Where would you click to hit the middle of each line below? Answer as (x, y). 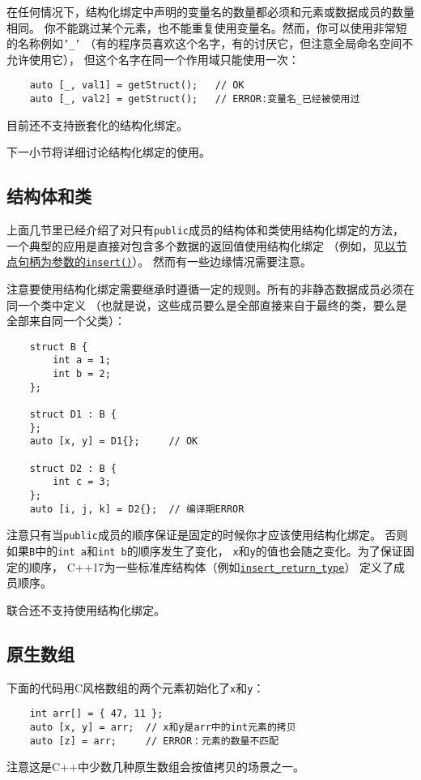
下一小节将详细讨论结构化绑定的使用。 (108, 152)
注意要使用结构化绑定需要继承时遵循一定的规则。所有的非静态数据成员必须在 (210, 289)
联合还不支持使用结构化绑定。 (86, 609)
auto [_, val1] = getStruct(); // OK (137, 86)
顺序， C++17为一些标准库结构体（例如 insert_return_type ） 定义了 (211, 566)
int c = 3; (82, 482)
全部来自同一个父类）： (66, 321)
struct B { (59, 347)
